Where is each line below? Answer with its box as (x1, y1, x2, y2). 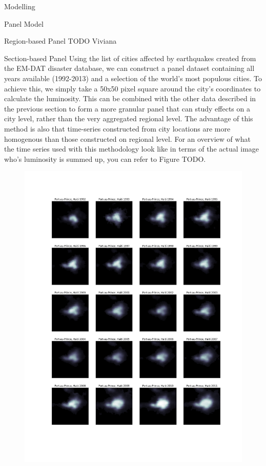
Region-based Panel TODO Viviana (4, 35, 117, 46)
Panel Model (4, 18, 44, 29)
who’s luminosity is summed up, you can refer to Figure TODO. (4, 153, 206, 164)
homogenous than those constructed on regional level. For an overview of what (4, 133, 251, 144)
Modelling (4, 1, 35, 11)
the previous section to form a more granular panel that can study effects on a (4, 103, 250, 114)
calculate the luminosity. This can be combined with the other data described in (4, 93, 256, 104)
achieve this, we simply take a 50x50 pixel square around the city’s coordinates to (4, 83, 261, 94)
